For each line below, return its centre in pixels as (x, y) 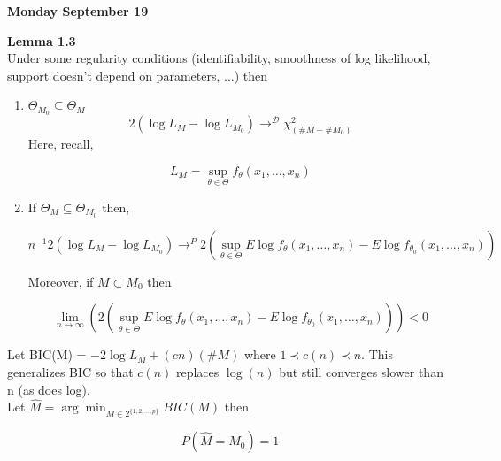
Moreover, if (61, 281)
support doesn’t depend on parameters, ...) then (137, 75)
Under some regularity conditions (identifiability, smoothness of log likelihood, (219, 58)
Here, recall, (61, 144)
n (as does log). (49, 389)
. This (377, 354)
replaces (197, 371)
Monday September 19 (78, 11)
